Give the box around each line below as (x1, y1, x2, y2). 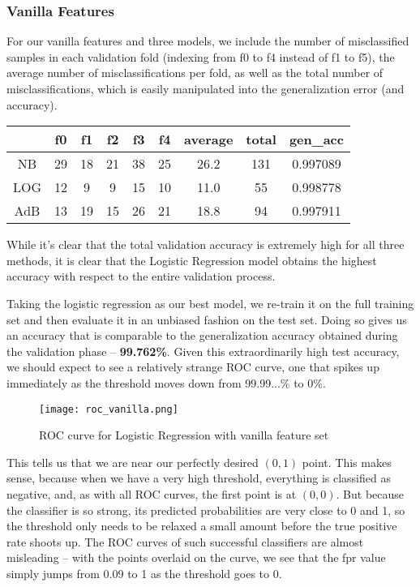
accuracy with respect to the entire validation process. (6, 268, 276, 285)
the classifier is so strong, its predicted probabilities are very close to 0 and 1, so (6, 501, 405, 518)
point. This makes (302, 453, 392, 470)
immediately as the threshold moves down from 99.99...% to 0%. (6, 374, 326, 391)
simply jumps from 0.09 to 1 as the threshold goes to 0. (6, 564, 282, 581)
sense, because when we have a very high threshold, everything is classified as (6, 469, 391, 486)
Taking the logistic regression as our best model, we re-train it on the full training (6, 294, 414, 311)
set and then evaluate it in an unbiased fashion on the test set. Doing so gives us (6, 311, 407, 328)
